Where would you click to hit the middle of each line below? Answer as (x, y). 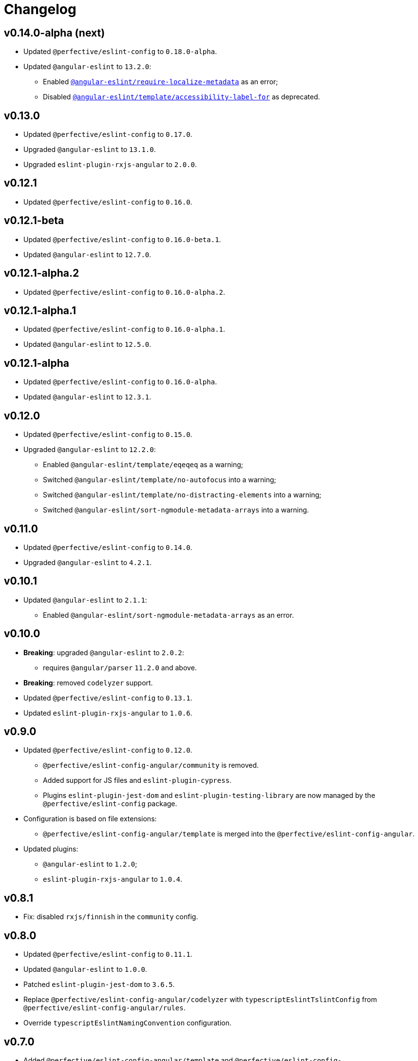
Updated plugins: (51, 849)
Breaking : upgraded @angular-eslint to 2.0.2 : (104, 652)
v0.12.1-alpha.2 (42, 273)
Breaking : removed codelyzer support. (88, 682)
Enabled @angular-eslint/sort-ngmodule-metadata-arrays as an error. (169, 615)
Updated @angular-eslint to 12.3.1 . (87, 397)
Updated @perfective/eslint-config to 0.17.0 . (108, 134)
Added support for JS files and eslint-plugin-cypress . (137, 780)
